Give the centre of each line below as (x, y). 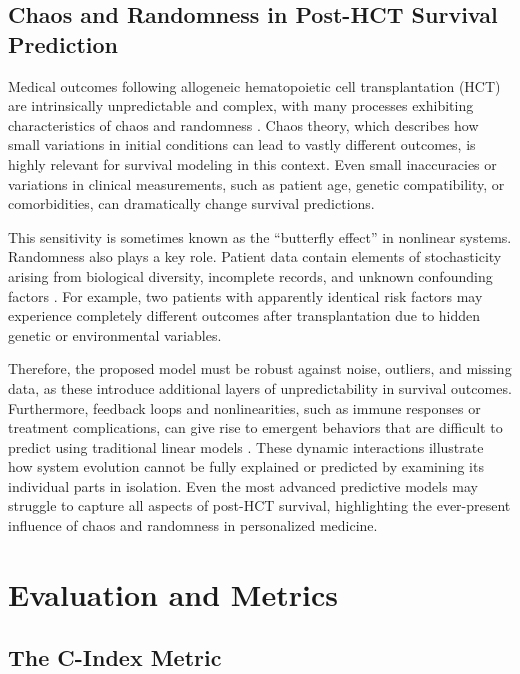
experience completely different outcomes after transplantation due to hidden (244, 315)
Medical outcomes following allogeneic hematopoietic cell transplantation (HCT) (254, 85)
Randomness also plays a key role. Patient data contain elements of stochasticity (255, 256)
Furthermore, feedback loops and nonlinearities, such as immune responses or (244, 407)
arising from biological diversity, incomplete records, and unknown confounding (250, 275)
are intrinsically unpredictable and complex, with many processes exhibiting (241, 105)
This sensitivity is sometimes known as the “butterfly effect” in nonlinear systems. (260, 236)
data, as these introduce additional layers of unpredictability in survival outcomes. (260, 387)
